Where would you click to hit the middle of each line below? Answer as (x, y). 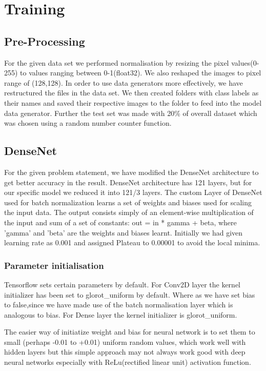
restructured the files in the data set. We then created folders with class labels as (131, 93)
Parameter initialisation (54, 265)
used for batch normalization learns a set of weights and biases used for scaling (128, 202)
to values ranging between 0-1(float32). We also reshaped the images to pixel (141, 73)
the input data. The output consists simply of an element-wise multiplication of (129, 212)
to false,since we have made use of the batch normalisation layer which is (119, 305)
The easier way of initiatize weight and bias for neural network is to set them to (130, 332)
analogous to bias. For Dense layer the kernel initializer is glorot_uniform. (121, 314)
